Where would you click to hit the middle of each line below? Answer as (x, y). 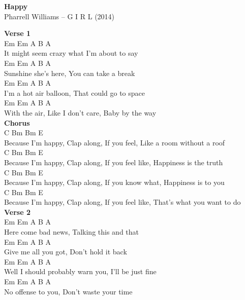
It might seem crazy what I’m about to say (71, 53)
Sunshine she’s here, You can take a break (70, 73)
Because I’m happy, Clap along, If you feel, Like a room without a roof (115, 142)
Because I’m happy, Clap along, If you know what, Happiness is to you (114, 182)
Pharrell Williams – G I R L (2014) (59, 16)
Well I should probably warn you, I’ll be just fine (80, 271)
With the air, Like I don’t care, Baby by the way (80, 112)
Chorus (17, 122)
